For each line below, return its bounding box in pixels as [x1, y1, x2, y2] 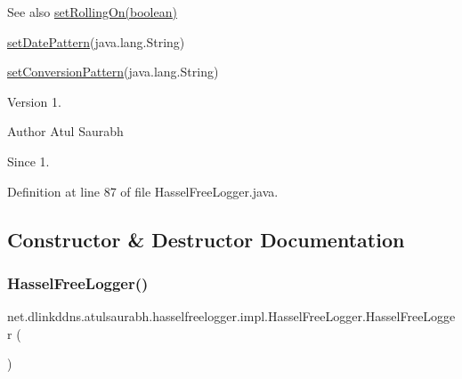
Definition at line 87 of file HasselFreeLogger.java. [7, 181, 279, 200]
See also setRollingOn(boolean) [7, 3, 177, 20]
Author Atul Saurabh [7, 122, 124, 141]
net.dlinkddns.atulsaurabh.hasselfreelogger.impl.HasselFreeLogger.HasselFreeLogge [7, 307, 456, 326]
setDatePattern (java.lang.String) [7, 32, 185, 51]
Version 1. [7, 92, 61, 110]
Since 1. [7, 151, 50, 170]
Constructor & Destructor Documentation [7, 225, 405, 253]
